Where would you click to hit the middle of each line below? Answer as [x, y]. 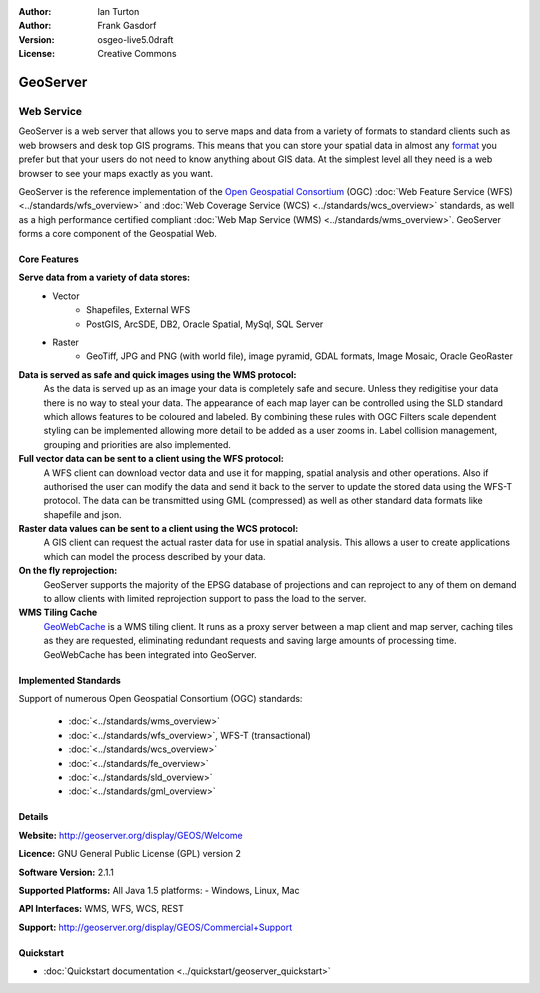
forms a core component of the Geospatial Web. [117, 234]
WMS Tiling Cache [58, 612]
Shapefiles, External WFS [138, 310]
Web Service [50, 111]
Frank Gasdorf [127, 26]
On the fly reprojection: [68, 571]
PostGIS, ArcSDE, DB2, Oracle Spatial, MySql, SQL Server [205, 324]
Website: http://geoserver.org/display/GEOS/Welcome [131, 835]
